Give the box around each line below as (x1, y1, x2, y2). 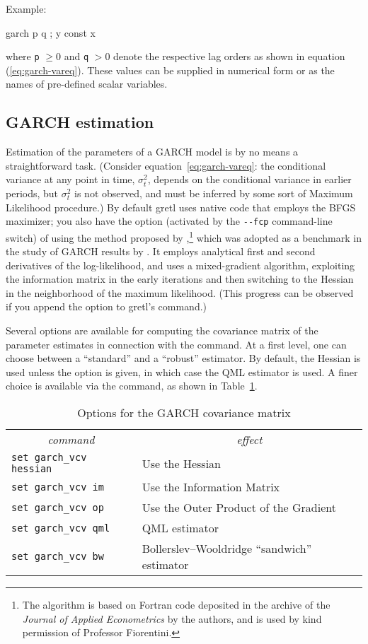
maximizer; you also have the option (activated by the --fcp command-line (6, 213, 333, 228)
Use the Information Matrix (142, 479, 280, 496)
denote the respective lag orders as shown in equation (113, 49, 345, 64)
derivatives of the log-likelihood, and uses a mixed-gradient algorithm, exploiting (6, 257, 355, 272)
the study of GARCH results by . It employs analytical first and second (6, 244, 316, 259)
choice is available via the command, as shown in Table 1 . (6, 378, 258, 393)
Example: (6, 1, 47, 16)
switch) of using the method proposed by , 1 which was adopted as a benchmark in (6, 228, 362, 245)
